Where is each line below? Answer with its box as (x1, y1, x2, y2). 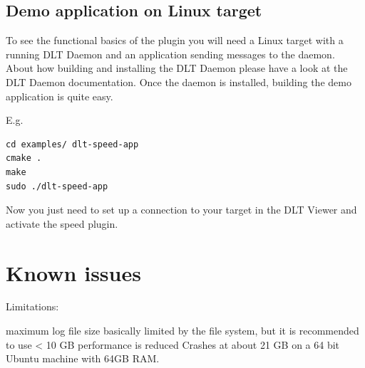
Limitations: (6, 299, 59, 314)
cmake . (6, 153, 42, 164)
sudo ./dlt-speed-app (6, 181, 108, 191)
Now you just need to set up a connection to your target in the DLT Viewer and (6, 202, 357, 217)
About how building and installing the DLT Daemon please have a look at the (6, 61, 348, 75)
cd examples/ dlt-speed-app (6, 139, 139, 149)
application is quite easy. (6, 88, 113, 103)
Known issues (6, 258, 141, 287)
